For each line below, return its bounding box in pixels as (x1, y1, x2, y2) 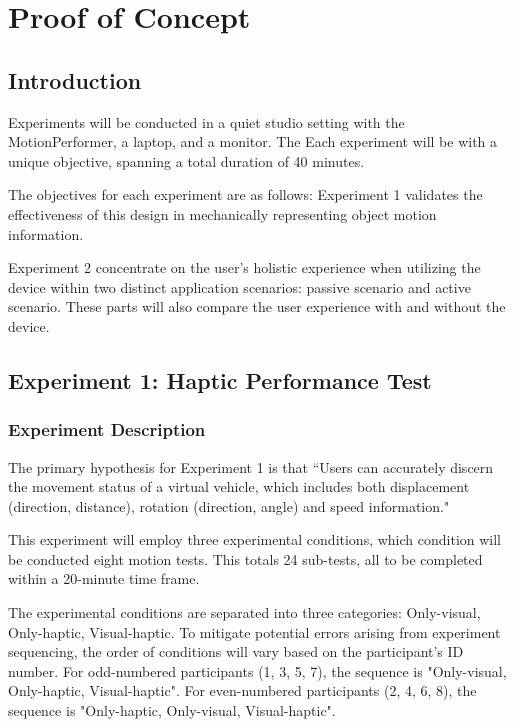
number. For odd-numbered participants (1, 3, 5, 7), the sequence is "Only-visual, (8, 660, 507, 681)
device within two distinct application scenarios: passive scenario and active (8, 276, 471, 297)
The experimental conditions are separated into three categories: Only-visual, (8, 602, 481, 623)
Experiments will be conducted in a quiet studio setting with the (8, 111, 405, 132)
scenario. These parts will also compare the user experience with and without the (8, 296, 506, 317)
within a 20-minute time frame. (8, 568, 200, 589)
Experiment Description (8, 417, 206, 442)
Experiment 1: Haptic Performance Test (8, 364, 432, 395)
